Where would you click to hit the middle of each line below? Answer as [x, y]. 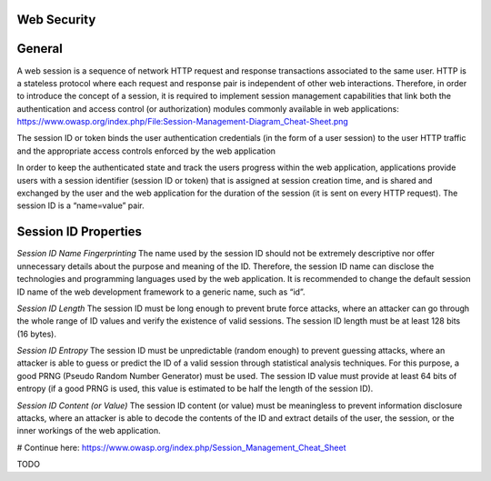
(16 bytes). [36, 334]
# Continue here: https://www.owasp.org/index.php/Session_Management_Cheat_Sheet [181, 447]
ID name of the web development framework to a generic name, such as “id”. [161, 292]
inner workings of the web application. [89, 431]
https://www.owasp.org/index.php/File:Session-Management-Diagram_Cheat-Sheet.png [183, 122]
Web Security [56, 20]
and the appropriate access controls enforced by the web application [146, 151]
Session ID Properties [80, 232]
